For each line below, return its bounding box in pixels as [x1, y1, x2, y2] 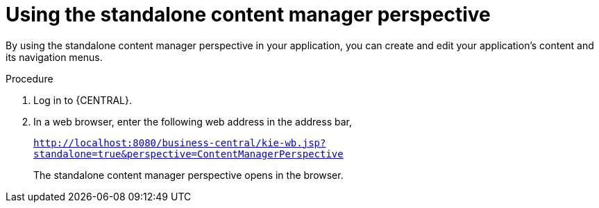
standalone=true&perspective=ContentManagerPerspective [33, 148, 344, 159]
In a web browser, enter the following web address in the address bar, [33, 115, 352, 128]
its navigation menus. [6, 51, 103, 63]
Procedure [6, 72, 53, 85]
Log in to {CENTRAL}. [33, 94, 132, 106]
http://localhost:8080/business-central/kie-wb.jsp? [33, 137, 326, 148]
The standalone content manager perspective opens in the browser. [33, 168, 344, 181]
